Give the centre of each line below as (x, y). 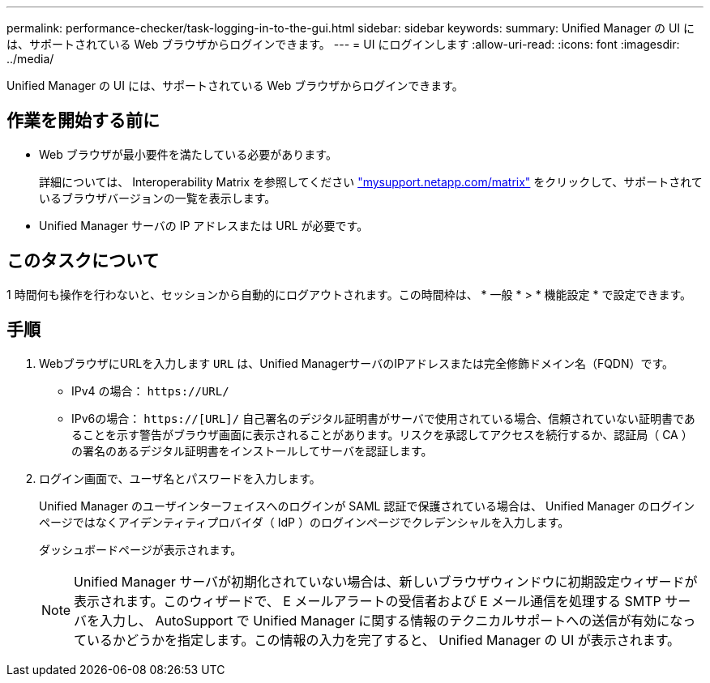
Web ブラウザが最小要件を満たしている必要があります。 (188, 154)
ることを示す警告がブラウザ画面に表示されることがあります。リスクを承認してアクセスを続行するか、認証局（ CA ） (382, 434)
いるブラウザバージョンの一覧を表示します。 (158, 198)
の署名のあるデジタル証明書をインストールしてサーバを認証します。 (252, 450)
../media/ (30, 59)
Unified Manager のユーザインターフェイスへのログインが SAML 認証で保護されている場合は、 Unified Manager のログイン (367, 506)
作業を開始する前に (83, 121)
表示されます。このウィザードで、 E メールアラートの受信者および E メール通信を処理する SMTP (368, 601)
